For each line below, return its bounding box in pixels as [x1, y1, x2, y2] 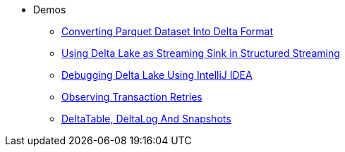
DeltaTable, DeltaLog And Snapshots [61, 113, 231, 125]
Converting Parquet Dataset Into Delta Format [61, 25, 274, 37]
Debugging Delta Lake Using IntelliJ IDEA [61, 69, 253, 81]
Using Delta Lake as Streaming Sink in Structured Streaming [61, 47, 340, 59]
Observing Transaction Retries [61, 91, 202, 103]
